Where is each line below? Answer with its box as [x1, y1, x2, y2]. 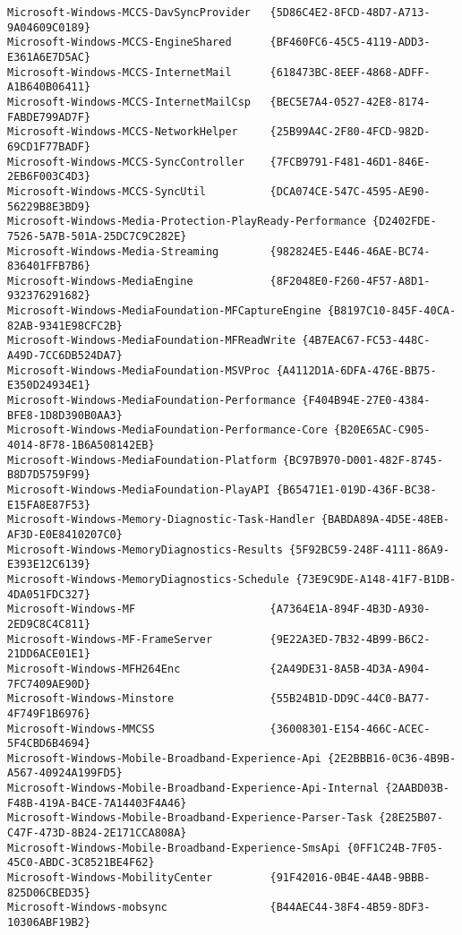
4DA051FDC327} [7, 588, 91, 601]
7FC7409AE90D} [7, 677, 91, 691]
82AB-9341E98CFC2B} [7, 319, 123, 332]
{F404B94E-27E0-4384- [302, 394, 431, 407]
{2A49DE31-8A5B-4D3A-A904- [269, 662, 431, 675]
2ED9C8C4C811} [7, 617, 91, 630]
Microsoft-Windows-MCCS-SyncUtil [7, 184, 206, 198]
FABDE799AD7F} [7, 110, 91, 124]
